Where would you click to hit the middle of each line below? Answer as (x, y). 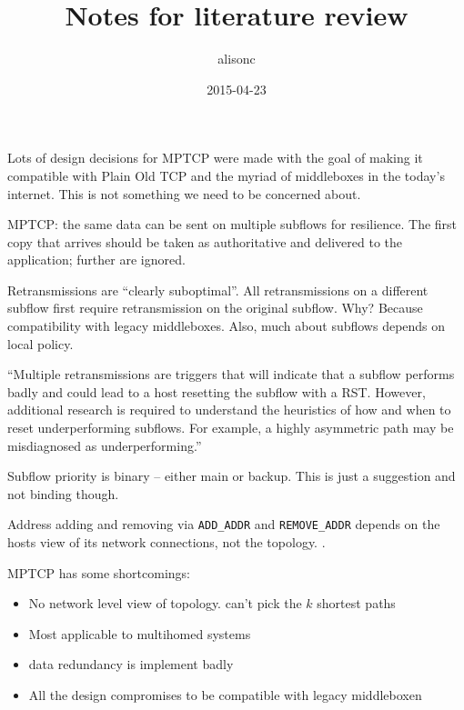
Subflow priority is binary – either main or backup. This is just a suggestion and (232, 476)
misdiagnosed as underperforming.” (105, 445)
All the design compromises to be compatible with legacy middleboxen (225, 695)
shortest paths (356, 603)
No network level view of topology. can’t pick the (165, 603)
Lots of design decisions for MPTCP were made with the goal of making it (215, 158)
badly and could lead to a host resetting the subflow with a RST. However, (217, 391)
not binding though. (63, 493)
